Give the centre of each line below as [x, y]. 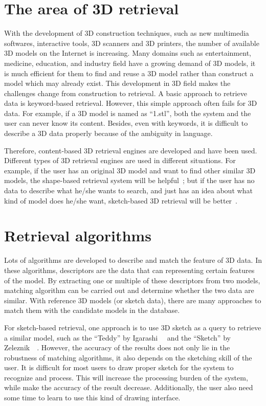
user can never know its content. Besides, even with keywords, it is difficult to [126, 123]
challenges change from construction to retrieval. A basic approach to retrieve [126, 93]
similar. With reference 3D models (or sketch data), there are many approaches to [133, 300]
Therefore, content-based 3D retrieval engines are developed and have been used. [131, 150]
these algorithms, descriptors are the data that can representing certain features [129, 270]
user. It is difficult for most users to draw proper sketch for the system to [119, 367]
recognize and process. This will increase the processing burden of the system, [126, 377]
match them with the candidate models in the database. [92, 310]
